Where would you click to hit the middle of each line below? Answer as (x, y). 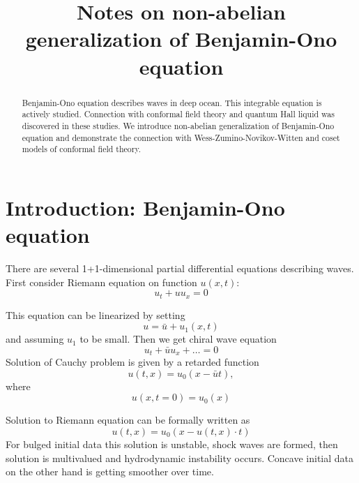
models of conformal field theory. (82, 149)
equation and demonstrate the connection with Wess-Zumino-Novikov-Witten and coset (181, 137)
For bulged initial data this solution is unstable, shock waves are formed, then (172, 444)
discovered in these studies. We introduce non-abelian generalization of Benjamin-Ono (178, 125)
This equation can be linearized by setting (96, 314)
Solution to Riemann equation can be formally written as (128, 420)
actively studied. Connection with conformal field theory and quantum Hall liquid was (178, 114)
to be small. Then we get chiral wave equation (178, 339)
